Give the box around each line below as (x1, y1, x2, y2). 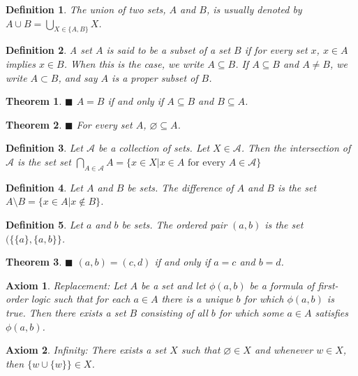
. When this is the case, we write (64, 56, 204, 71)
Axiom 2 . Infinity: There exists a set (6, 342, 167, 357)
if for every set (244, 43, 308, 57)
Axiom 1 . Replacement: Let (6, 277, 127, 292)
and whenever (254, 342, 313, 357)
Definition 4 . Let (6, 180, 83, 194)
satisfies (315, 305, 349, 319)
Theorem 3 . (6, 254, 62, 269)
